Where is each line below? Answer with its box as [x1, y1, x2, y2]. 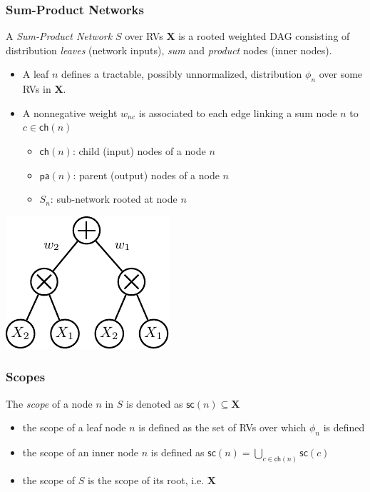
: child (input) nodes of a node [72, 143, 206, 158]
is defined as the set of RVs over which [138, 420, 307, 435]
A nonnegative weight [22, 105, 118, 120]
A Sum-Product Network [6, 29, 113, 44]
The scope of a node [6, 396, 93, 411]
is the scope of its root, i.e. [87, 472, 205, 487]
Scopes [6, 368, 46, 386]
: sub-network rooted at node [50, 191, 178, 206]
